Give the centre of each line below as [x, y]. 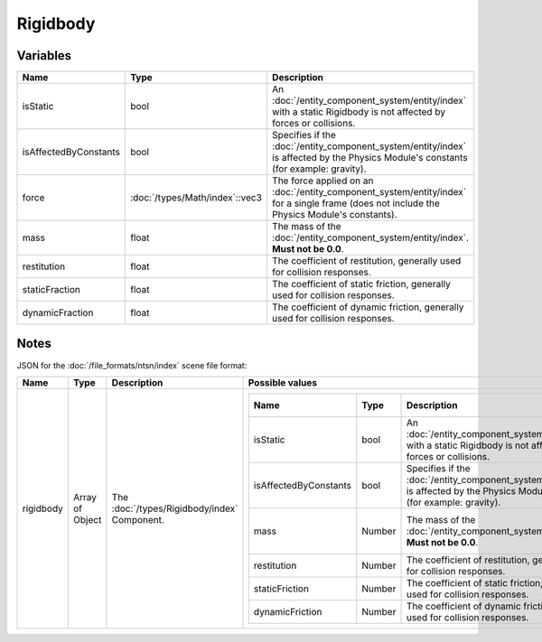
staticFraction [51, 290]
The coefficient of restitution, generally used [367, 261]
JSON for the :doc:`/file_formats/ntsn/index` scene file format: [132, 365]
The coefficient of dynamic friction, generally [368, 307]
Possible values [283, 382]
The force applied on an [323, 181]
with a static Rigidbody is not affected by [359, 112]
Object [88, 519]
